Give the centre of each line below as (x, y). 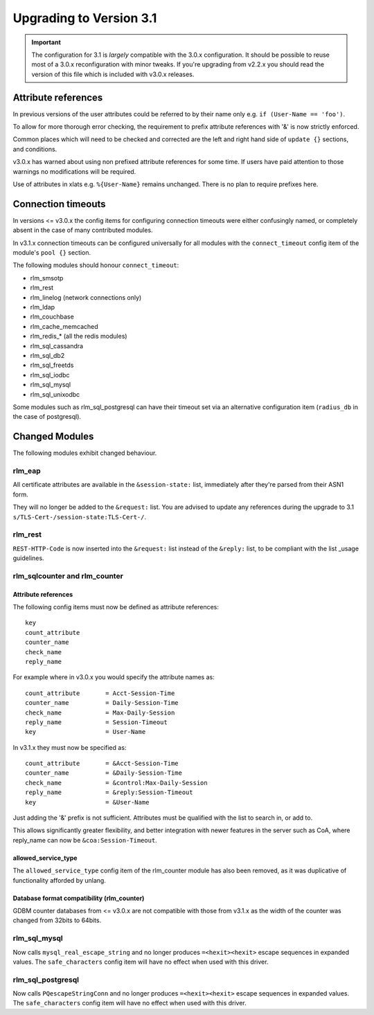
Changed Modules (53, 437)
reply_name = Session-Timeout (96, 722)
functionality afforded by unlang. (60, 880)
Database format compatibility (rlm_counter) (79, 898)
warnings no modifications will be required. (74, 171)
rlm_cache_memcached (64, 326)
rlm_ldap (43, 307)
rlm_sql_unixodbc (55, 394)
